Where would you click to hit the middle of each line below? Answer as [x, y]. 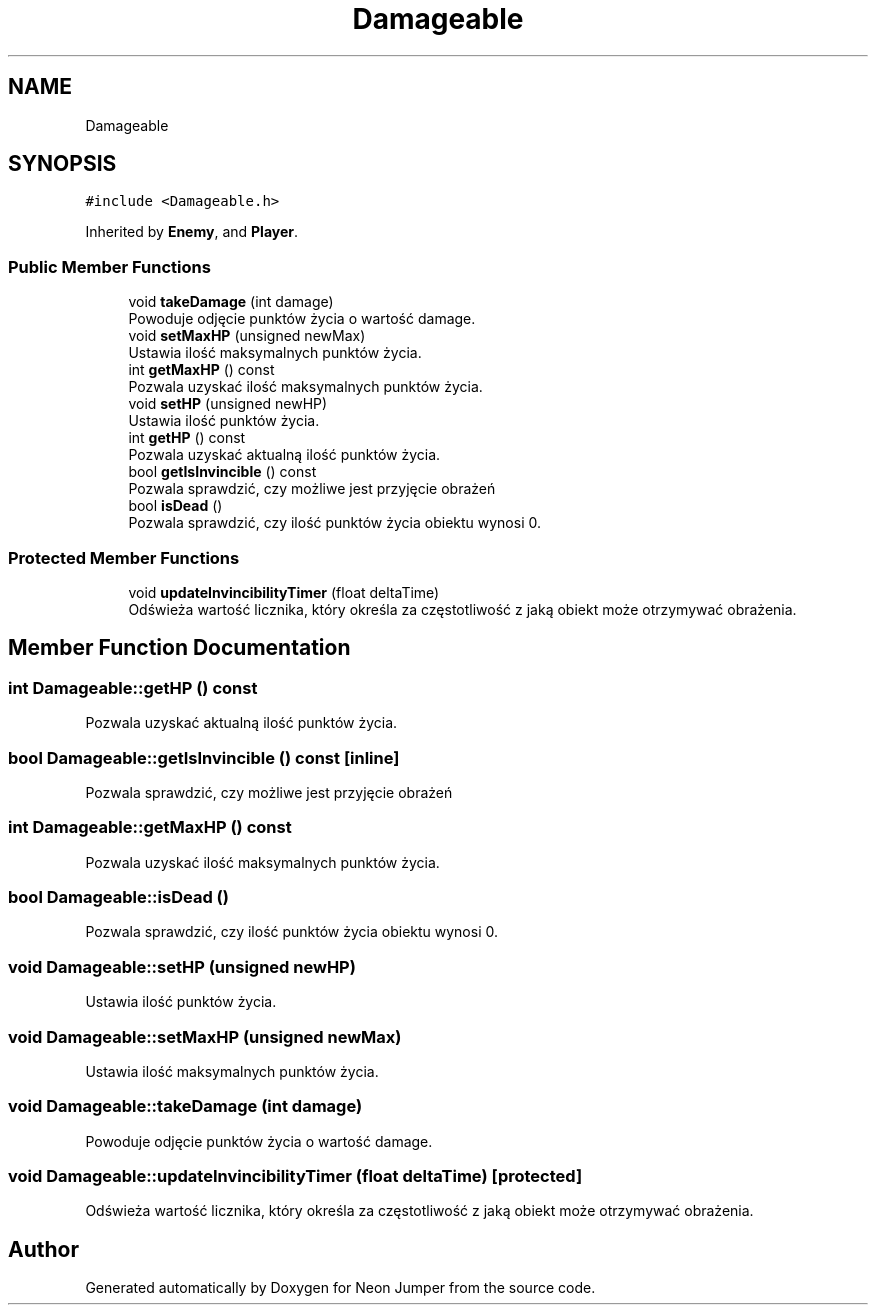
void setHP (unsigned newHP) [228, 404]
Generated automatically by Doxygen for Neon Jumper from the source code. [340, 1288]
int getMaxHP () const [201, 370]
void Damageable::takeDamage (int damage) [185, 1106]
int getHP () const [187, 438]
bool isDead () [175, 506]
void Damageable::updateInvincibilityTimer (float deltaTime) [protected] [295, 1176]
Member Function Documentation [179, 648]
